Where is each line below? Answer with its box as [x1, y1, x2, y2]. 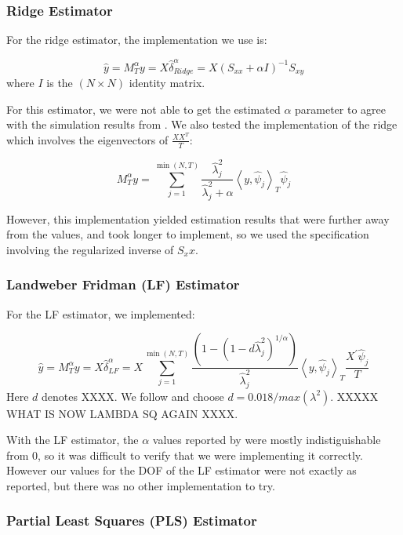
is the [46, 74, 73, 90]
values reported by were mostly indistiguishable [152, 431, 381, 448]
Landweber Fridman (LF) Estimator [6, 275, 240, 294]
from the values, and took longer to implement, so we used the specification [6, 226, 369, 242]
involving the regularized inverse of [6, 241, 174, 257]
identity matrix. [129, 74, 205, 90]
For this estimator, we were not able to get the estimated [6, 100, 281, 117]
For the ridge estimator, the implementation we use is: [6, 31, 267, 48]
